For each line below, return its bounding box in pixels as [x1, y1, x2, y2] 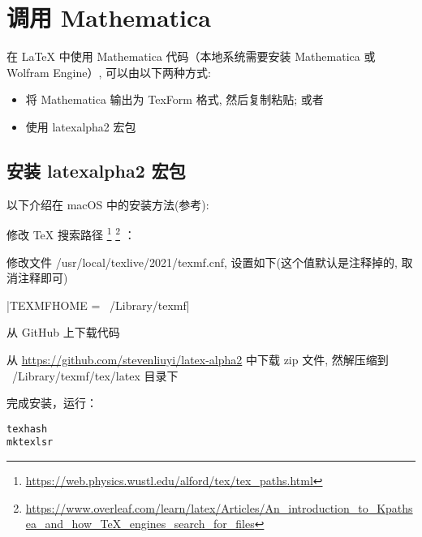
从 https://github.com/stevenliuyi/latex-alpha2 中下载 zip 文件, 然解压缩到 [6, 350, 389, 367]
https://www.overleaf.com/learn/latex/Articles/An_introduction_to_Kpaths [25, 499, 413, 516]
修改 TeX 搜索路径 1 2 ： [6, 224, 136, 243]
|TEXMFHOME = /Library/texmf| [6, 296, 190, 313]
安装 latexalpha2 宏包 [6, 157, 186, 183]
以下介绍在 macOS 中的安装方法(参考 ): [6, 195, 209, 213]
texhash [6, 423, 48, 435]
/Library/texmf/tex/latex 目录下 [11, 367, 179, 384]
